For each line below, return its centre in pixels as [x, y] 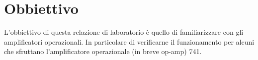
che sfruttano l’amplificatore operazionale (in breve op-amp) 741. [103, 51]
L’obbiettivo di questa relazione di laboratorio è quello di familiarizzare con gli [124, 32]
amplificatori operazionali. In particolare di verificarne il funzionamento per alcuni [129, 41]
